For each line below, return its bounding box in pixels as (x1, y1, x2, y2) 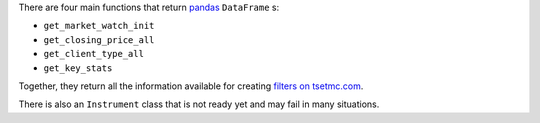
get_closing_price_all (43, 34, 155, 45)
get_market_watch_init (43, 20, 155, 32)
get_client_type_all (43, 48, 145, 60)
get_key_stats (43, 62, 113, 74)
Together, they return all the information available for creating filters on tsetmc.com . (18, 80, 364, 92)
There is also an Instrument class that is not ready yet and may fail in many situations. (18, 98, 380, 110)
